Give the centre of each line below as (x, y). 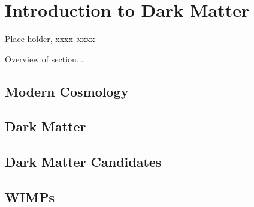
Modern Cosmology (67, 91)
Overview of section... (44, 58)
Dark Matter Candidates (83, 162)
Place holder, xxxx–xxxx (50, 39)
